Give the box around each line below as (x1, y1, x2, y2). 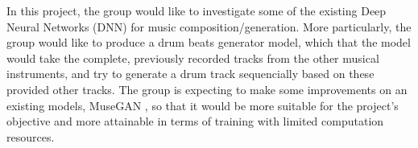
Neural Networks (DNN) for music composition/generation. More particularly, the (6, 18, 412, 35)
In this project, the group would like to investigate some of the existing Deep (6, 2, 387, 18)
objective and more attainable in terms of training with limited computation (6, 113, 384, 129)
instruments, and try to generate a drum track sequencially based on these (6, 65, 375, 82)
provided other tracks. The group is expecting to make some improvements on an (6, 80, 408, 97)
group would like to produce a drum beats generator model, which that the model (6, 34, 411, 51)
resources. (6, 128, 55, 145)
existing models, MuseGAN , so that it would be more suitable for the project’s (6, 97, 399, 113)
